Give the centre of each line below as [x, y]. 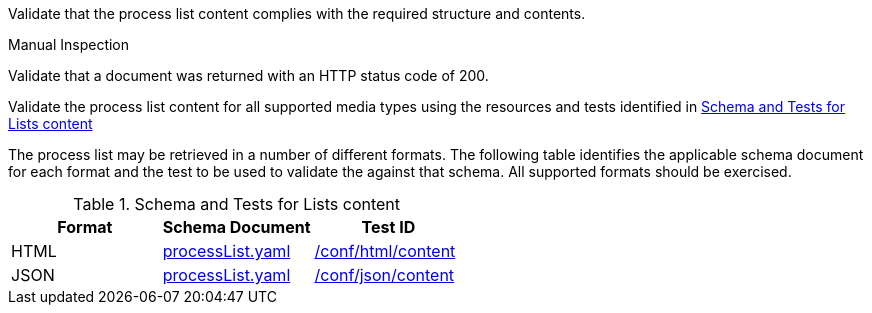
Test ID [388, 227]
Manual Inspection [69, 44]
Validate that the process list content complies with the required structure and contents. [297, 13]
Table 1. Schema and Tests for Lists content [237, 204]
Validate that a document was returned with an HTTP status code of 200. [248, 75]
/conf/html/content [385, 251]
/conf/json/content [384, 275]
